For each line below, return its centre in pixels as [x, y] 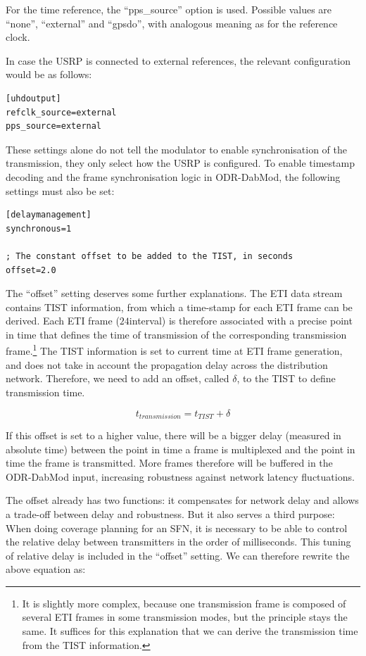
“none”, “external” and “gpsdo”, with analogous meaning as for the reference [172, 23]
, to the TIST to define [286, 378]
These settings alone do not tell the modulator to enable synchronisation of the [177, 149]
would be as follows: [49, 74]
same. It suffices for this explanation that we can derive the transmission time [190, 631]
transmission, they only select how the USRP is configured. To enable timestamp [180, 163]
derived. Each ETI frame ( [63, 321]
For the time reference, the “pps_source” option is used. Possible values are [169, 9]
